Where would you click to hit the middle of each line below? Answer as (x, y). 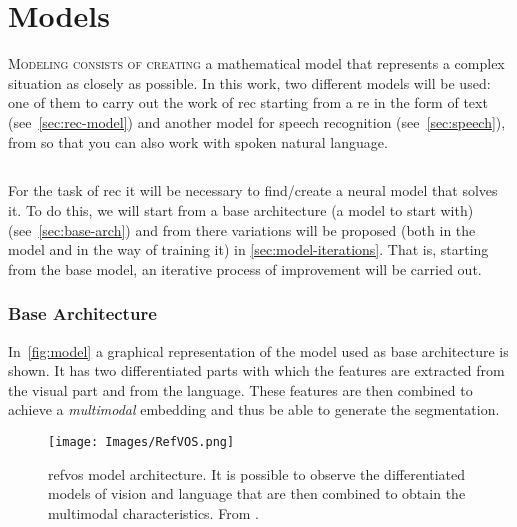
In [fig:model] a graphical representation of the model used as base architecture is (258, 350)
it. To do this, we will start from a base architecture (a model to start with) (241, 210)
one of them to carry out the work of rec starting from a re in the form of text (248, 102)
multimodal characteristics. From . (153, 512)
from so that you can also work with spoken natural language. (198, 141)
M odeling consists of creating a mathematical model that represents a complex (256, 63)
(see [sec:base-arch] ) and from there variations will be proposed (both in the (242, 229)
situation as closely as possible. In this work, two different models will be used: (249, 82)
